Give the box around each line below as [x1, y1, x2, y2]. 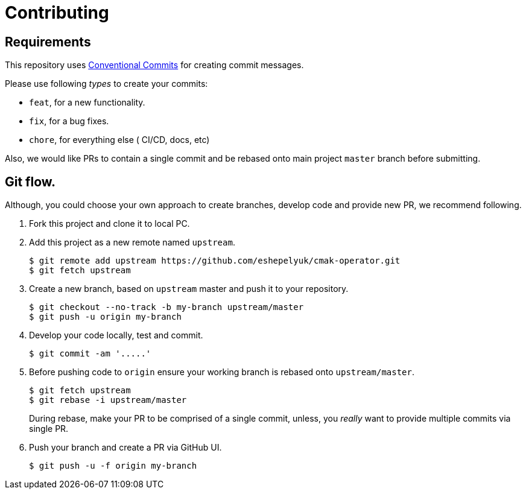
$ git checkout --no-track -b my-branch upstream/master [29, 302, 304, 312]
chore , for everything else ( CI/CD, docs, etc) [29, 135, 210, 145]
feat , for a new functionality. [29, 97, 145, 108]
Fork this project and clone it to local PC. [29, 218, 190, 229]
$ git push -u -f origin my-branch [29, 461, 197, 471]
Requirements [5, 34, 91, 49]
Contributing [5, 2, 109, 23]
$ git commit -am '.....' [29, 349, 151, 359]
